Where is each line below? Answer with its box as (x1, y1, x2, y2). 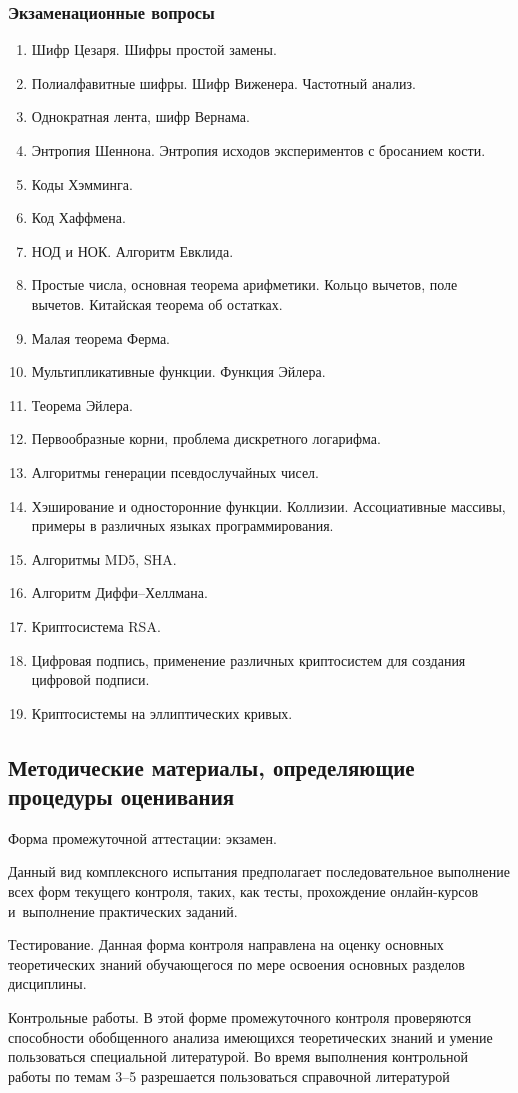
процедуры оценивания (8, 781, 235, 812)
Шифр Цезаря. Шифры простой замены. (31, 39, 277, 60)
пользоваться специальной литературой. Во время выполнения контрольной (8, 1046, 469, 1067)
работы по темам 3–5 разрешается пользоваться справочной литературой (8, 1065, 450, 1086)
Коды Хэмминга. (31, 173, 133, 194)
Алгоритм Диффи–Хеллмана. (31, 582, 208, 603)
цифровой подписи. (31, 669, 150, 690)
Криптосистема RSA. (31, 615, 161, 636)
